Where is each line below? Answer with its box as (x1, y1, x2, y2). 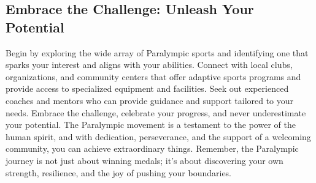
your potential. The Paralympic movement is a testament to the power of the (6, 118, 296, 131)
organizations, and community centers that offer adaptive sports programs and (6, 70, 301, 83)
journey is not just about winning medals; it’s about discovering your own (6, 154, 283, 166)
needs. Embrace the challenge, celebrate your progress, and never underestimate (6, 106, 306, 119)
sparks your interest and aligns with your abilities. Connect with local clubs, (6, 58, 293, 71)
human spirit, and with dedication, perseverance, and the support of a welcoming (6, 130, 311, 143)
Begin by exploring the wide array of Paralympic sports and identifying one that (6, 46, 309, 59)
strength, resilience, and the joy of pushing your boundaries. (6, 166, 232, 179)
